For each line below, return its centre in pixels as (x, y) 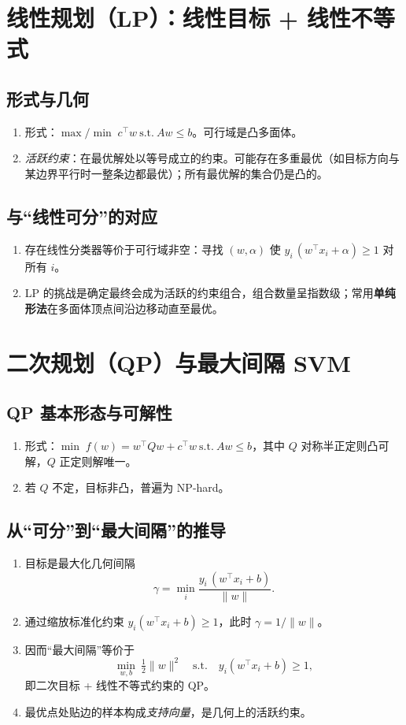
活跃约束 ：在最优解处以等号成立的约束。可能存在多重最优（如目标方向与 (212, 158)
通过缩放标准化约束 (74, 621)
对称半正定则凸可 (345, 446)
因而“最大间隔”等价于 (80, 649)
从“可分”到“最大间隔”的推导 (116, 530)
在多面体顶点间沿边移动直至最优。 (135, 308)
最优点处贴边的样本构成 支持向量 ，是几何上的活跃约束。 (168, 711)
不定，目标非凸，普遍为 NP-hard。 (141, 487)
